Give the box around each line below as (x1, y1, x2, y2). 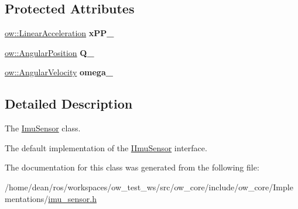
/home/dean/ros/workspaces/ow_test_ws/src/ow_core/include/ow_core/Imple (5, 180, 293, 193)
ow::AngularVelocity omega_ (5, 66, 113, 78)
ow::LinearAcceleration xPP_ (5, 27, 114, 39)
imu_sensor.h (48, 192, 97, 204)
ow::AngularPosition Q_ (5, 46, 94, 58)
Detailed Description (5, 95, 133, 113)
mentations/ (5, 192, 49, 204)
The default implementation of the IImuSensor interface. (5, 141, 207, 154)
